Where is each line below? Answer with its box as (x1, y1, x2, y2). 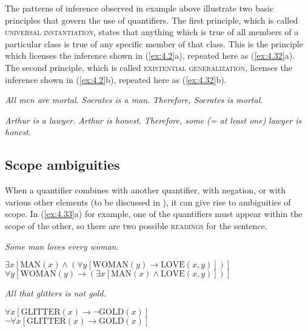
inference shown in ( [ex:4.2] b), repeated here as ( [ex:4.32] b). (5, 73, 227, 85)
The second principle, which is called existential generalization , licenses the (5, 61, 293, 73)
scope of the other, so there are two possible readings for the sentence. (5, 219, 267, 232)
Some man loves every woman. (5, 239, 119, 252)
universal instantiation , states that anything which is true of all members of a (5, 25, 299, 38)
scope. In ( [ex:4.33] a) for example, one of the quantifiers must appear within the (5, 207, 303, 220)
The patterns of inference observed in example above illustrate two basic (5, 2, 274, 14)
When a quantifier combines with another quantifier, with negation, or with (5, 184, 286, 196)
